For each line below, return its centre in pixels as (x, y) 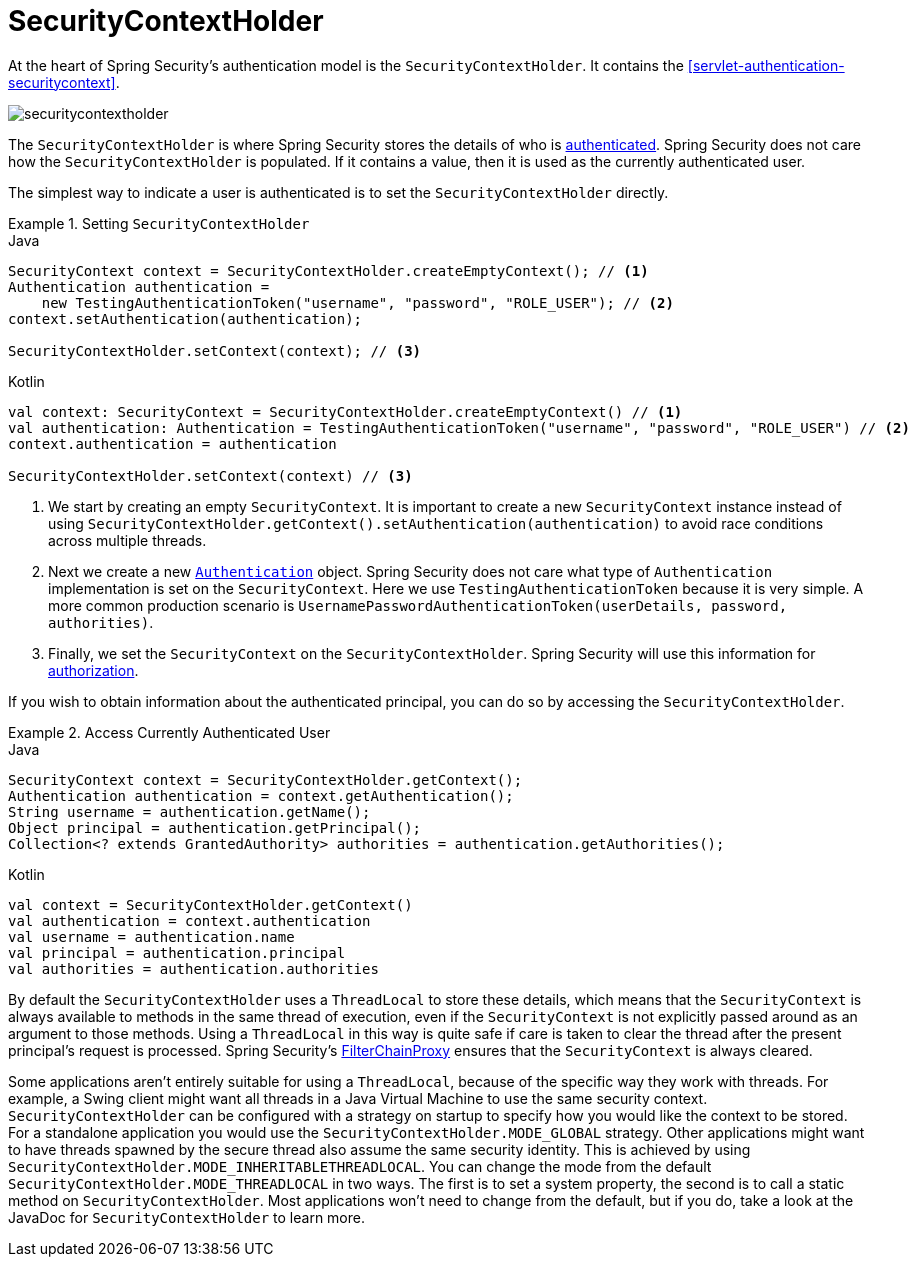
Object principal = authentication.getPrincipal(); (215, 827)
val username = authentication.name (151, 936)
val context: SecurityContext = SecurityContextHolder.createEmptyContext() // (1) (345, 411)
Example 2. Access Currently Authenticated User (169, 732)
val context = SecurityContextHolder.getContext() (210, 904)
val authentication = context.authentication (189, 920)
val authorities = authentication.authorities (193, 968)
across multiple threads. (127, 540)
